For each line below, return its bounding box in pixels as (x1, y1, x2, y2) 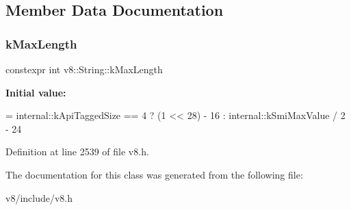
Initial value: (5, 85, 66, 99)
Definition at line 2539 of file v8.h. (5, 144, 149, 159)
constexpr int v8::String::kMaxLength (5, 62, 163, 76)
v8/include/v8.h (5, 190, 73, 205)
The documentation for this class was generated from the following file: (5, 167, 303, 181)
